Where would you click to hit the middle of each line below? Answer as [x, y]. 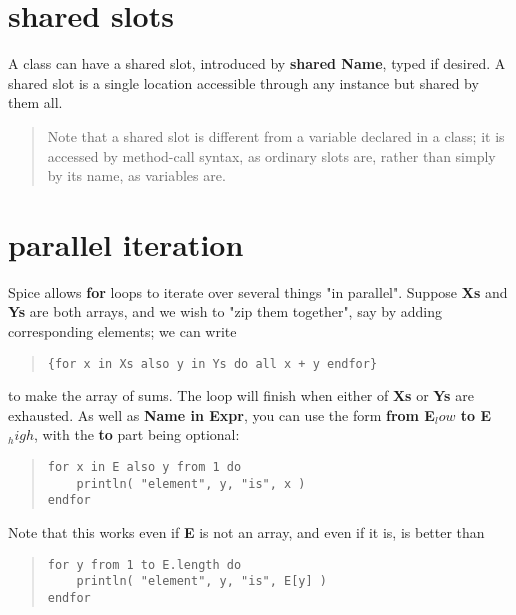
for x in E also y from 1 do [144, 467]
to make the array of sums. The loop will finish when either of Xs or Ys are [241, 395]
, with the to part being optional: [137, 434]
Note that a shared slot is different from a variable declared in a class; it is [276, 135]
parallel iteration [126, 243]
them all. [35, 102]
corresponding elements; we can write [122, 331]
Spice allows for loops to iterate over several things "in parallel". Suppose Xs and [258, 291]
